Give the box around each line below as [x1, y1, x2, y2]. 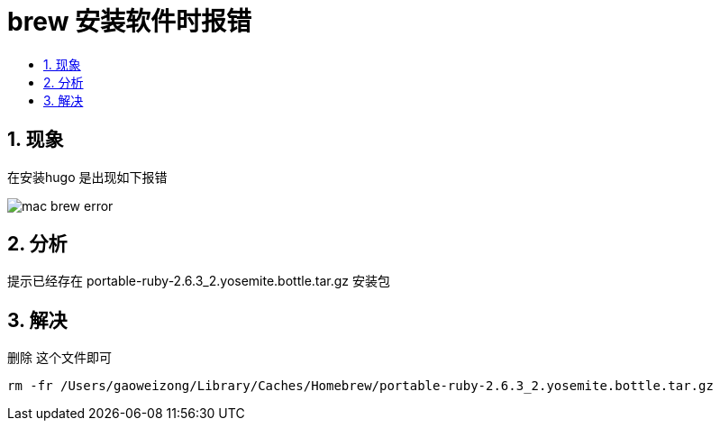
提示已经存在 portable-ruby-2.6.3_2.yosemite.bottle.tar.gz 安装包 [7, 273, 391, 289]
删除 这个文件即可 [7, 350, 112, 366]
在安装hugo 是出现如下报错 [7, 168, 168, 185]
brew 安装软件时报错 [7, 6, 252, 37]
